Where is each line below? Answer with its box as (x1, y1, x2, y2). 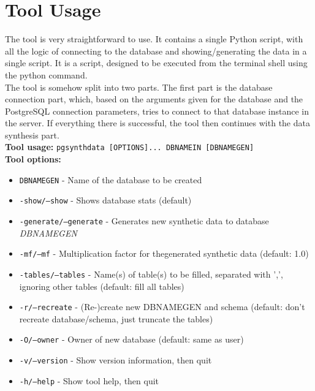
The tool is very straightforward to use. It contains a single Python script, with (5, 32, 303, 45)
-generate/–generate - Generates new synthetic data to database (19, 214, 269, 227)
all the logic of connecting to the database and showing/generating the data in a (5, 44, 307, 57)
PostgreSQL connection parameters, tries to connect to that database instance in (5, 104, 309, 117)
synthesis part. (5, 128, 59, 141)
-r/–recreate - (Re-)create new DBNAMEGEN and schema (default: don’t (19, 300, 305, 313)
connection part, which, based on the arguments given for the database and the (5, 93, 303, 105)
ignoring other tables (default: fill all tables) (19, 279, 184, 292)
